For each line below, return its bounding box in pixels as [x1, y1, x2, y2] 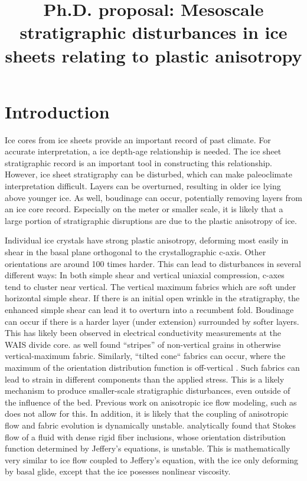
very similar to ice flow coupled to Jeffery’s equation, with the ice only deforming [5, 453, 299, 466]
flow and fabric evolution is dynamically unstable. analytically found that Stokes [5, 419, 296, 431]
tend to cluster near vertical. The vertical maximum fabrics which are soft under [5, 280, 296, 292]
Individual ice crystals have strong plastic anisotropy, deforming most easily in [5, 234, 289, 246]
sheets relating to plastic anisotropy [5, 43, 302, 67]
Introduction [5, 99, 110, 123]
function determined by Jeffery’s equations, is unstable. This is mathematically [5, 442, 290, 454]
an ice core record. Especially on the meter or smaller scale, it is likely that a [5, 203, 283, 215]
